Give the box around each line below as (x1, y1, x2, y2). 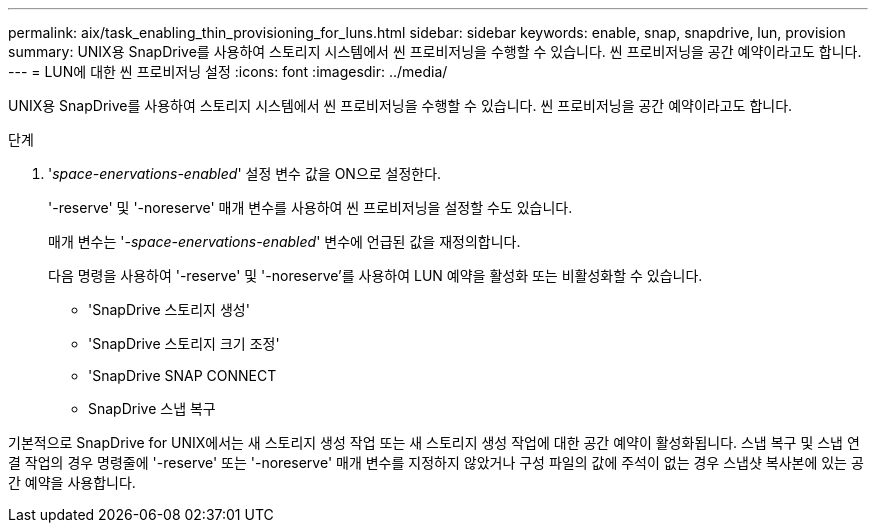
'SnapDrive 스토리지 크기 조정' (88, 335, 280, 352)
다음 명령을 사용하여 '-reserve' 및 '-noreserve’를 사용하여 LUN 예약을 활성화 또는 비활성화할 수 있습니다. (48, 267, 703, 284)
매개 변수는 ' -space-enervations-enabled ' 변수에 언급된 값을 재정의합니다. (48, 233, 521, 250)
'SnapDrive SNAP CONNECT (88, 367, 277, 384)
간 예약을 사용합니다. (8, 474, 136, 491)
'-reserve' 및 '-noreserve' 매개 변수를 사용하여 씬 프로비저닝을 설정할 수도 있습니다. (48, 199, 573, 216)
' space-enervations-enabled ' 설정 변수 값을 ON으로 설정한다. (48, 165, 442, 182)
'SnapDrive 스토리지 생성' (88, 301, 250, 318)
